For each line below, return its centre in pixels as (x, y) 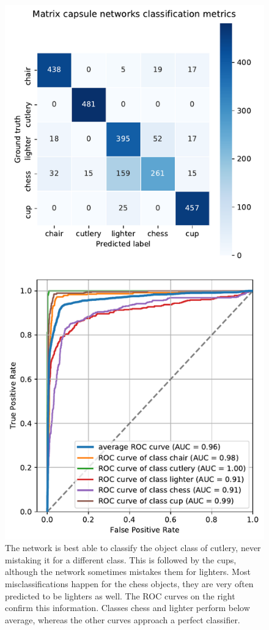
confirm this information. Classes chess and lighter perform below (127, 608)
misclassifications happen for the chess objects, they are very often (129, 583)
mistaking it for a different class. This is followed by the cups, (121, 559)
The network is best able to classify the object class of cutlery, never (133, 548)
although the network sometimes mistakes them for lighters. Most (128, 572)
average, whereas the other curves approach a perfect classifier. (123, 619)
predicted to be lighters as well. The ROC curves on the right (120, 595)
